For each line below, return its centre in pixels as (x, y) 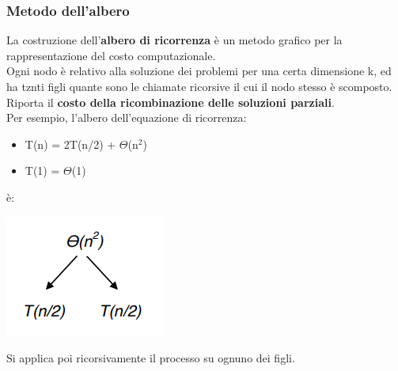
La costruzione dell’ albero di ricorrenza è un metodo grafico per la (174, 40)
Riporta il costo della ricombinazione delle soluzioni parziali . (171, 102)
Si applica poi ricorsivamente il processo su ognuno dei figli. (151, 358)
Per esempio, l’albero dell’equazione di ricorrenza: (127, 117)
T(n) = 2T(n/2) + (70, 144)
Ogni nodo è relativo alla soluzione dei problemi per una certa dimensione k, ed (199, 71)
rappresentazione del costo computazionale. (111, 55)
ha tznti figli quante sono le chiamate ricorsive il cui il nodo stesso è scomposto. (199, 86)
